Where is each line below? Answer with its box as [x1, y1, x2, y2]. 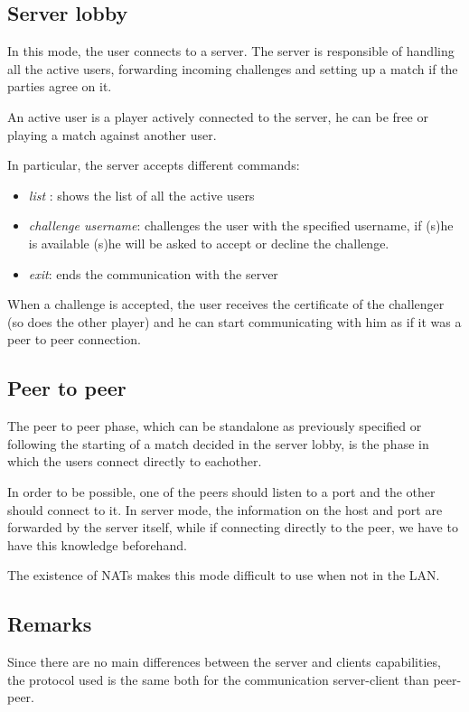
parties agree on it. [7, 77, 112, 96]
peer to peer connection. [7, 330, 141, 349]
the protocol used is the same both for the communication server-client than [7, 670, 429, 689]
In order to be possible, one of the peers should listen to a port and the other [7, 482, 436, 501]
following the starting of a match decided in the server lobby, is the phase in [7, 434, 429, 453]
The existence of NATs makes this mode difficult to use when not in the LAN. [7, 566, 440, 585]
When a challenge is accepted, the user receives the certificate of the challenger [7, 295, 445, 314]
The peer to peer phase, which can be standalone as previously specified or [7, 417, 422, 436]
